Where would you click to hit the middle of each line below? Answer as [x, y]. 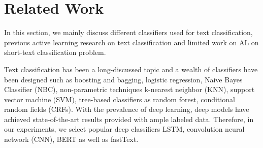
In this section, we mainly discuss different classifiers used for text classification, [128, 32]
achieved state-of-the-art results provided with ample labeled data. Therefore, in [129, 119]
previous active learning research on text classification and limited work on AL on [131, 42]
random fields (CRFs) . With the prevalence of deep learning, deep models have [127, 109]
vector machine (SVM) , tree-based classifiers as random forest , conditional [120, 99]
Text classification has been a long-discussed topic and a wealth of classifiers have [131, 69]
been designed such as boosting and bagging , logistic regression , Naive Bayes [123, 79]
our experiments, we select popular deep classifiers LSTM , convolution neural [124, 129]
